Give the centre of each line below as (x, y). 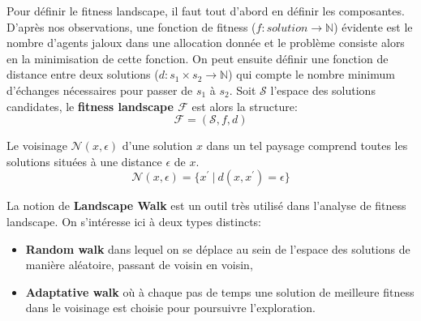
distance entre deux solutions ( (83, 74)
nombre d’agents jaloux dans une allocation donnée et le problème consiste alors (206, 43)
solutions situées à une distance (84, 161)
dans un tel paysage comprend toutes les (307, 146)
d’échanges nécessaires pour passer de (100, 90)
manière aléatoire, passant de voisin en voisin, (139, 265)
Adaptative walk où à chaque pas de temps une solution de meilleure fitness (220, 291)
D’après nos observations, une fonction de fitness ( (131, 26)
